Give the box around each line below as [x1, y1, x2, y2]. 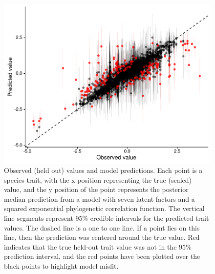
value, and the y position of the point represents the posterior [4, 184, 189, 194]
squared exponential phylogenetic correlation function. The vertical [4, 203, 205, 213]
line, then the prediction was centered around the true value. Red [4, 232, 200, 242]
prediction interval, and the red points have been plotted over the [4, 251, 200, 261]
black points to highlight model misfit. [4, 261, 119, 271]
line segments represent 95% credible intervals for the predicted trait [4, 213, 209, 223]
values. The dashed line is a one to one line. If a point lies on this [4, 222, 200, 232]
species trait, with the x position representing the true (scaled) [4, 174, 192, 185]
